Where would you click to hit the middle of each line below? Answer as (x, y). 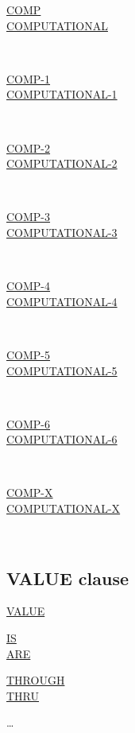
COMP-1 (29, 78)
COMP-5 (29, 354)
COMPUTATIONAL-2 (62, 163)
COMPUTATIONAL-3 (62, 232)
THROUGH (36, 680)
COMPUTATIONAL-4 (62, 301)
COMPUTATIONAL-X (64, 508)
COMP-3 (29, 217)
